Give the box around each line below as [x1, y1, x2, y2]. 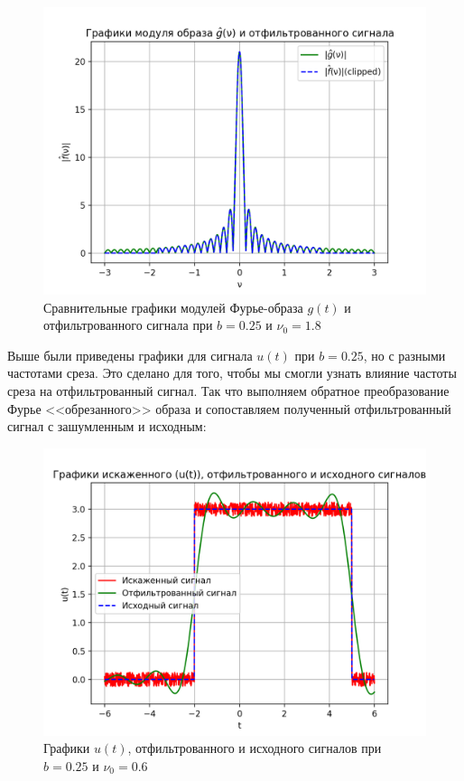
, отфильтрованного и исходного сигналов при [127, 739, 382, 757]
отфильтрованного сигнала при [43, 315, 213, 334]
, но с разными [363, 345, 446, 364]
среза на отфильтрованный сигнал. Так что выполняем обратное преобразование [7, 381, 450, 400]
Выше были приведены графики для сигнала [7, 345, 253, 364]
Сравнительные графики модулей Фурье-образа [43, 297, 303, 316]
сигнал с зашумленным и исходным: [7, 417, 207, 436]
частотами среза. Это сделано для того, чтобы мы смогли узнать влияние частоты [7, 363, 457, 382]
